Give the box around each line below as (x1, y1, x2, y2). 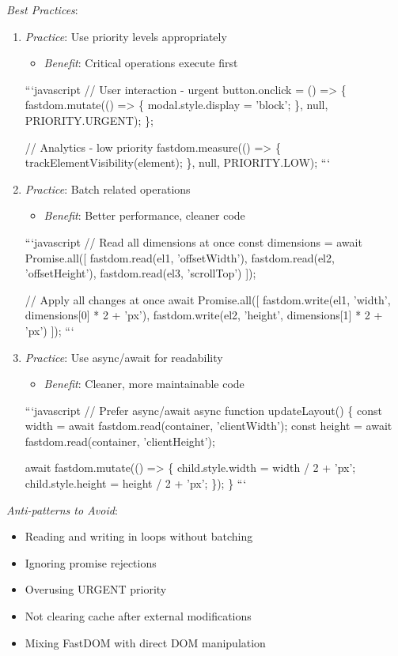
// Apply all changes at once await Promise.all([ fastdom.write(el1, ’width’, (25, 291, 391, 307)
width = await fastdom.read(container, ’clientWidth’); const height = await (25, 417, 392, 434)
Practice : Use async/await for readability (25, 349, 223, 365)
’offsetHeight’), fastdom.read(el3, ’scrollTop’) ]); (25, 265, 256, 281)
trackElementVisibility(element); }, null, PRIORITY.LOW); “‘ (25, 154, 331, 171)
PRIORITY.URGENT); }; (25, 111, 154, 128)
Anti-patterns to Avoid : (6, 501, 118, 518)
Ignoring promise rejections (25, 554, 157, 571)
